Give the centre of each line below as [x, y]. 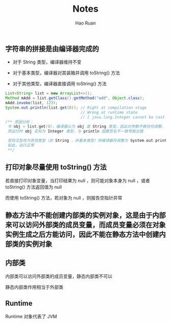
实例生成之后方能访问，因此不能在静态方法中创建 [82, 234]
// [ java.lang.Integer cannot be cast [123, 117]
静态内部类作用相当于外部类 [34, 287]
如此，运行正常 [21, 145]
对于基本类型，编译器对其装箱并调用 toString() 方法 [66, 73]
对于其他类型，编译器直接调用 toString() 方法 [60, 84]
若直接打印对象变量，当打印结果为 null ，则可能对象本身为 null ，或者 [78, 180]
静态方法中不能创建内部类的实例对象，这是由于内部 [85, 216]
